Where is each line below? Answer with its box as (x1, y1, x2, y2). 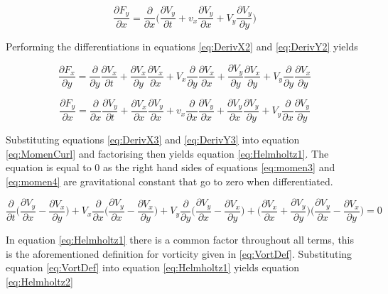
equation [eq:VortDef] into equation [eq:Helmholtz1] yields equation (6, 260, 300, 275)
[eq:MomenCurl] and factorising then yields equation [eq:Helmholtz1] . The (6, 146, 329, 160)
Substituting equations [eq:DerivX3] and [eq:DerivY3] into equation (6, 132, 300, 147)
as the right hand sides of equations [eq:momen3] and (102, 160, 335, 175)
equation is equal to (6, 160, 92, 175)
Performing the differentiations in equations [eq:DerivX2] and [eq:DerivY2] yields (6, 39, 358, 54)
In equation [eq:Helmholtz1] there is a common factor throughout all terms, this (6, 232, 355, 246)
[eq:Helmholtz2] (6, 273, 73, 288)
